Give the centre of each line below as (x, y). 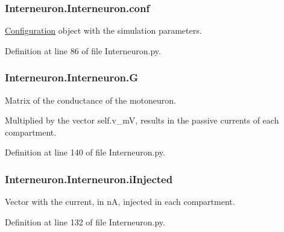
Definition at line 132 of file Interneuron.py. (85, 221)
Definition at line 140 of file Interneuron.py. (85, 152)
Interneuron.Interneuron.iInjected (89, 179)
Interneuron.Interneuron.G (72, 77)
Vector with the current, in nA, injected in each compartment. (120, 202)
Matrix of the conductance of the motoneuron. (90, 100)
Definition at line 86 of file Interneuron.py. (83, 50)
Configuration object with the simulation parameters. (103, 30)
